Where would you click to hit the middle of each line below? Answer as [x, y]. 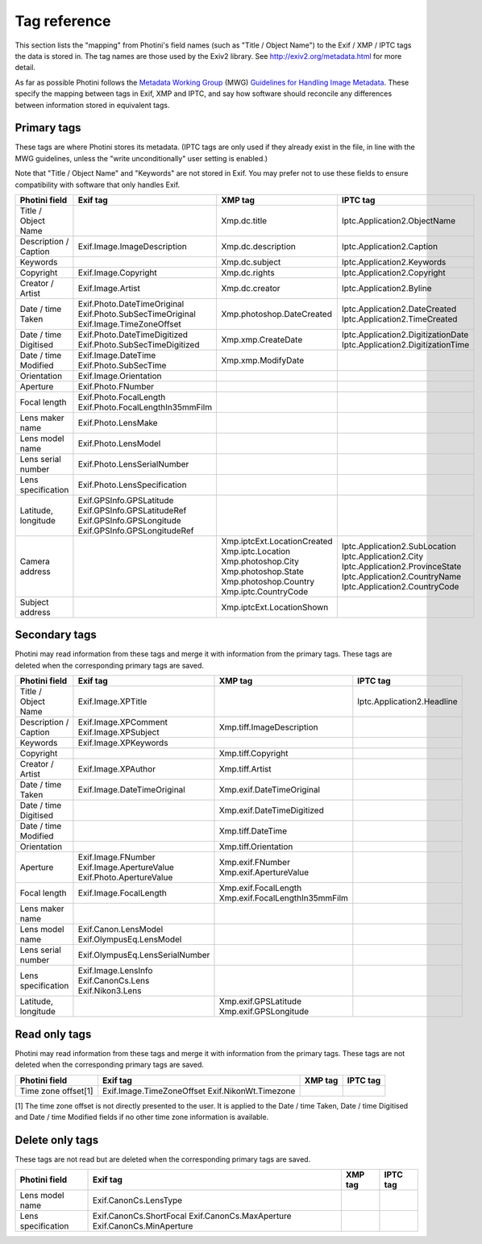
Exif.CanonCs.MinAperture [143, 1226]
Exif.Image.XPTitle [112, 701]
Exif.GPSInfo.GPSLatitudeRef [132, 510]
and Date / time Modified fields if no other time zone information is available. [142, 1117]
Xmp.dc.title [244, 220]
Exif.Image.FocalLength [122, 893]
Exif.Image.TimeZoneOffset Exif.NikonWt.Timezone [199, 1091]
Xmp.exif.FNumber [254, 863]
